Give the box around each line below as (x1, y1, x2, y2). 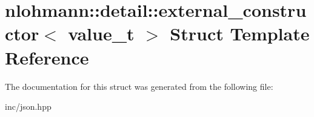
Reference (5, 45, 89, 69)
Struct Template (170, 21, 310, 46)
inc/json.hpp (5, 100, 52, 113)
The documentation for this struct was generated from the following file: (5, 80, 273, 92)
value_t (68, 21, 135, 46)
